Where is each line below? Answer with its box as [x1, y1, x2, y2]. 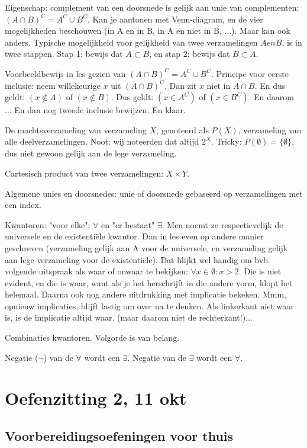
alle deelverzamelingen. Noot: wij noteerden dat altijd [5, 135, 199, 148]
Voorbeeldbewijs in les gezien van [5, 67, 126, 79]
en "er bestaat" [101, 218, 155, 231]
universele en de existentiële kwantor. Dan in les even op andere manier [5, 230, 264, 242]
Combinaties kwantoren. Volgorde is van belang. [5, 331, 180, 344]
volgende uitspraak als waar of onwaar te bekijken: [5, 265, 188, 277]
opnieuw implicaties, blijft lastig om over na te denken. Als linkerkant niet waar [5, 299, 294, 312]
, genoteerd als [156, 123, 209, 136]
